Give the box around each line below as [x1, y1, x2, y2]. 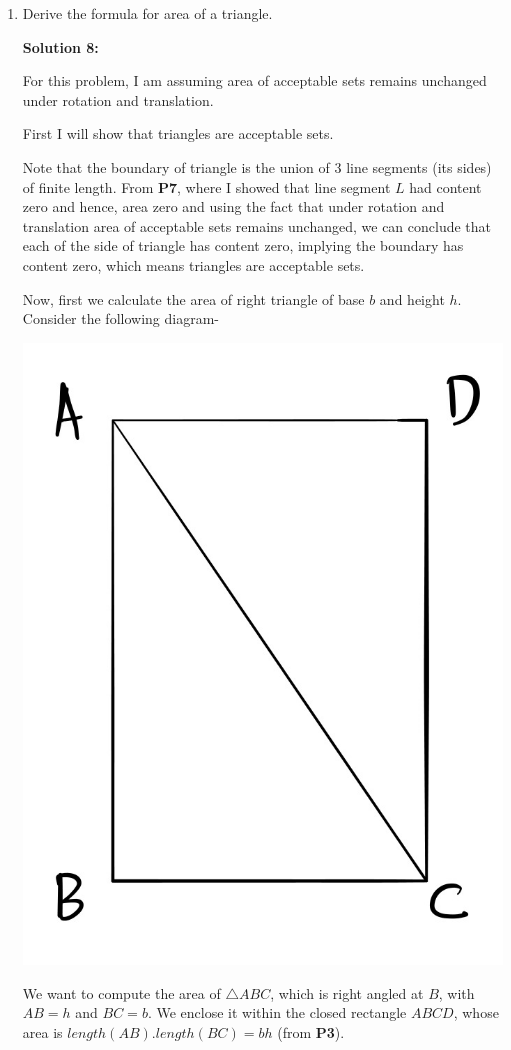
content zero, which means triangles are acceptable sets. [22, 254, 365, 275]
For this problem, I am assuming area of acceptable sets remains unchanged [22, 70, 487, 91]
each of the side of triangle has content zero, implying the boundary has [22, 235, 464, 256]
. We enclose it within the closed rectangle [147, 1002, 407, 1023]
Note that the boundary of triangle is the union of [22, 156, 330, 177]
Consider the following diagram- [22, 308, 219, 329]
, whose [453, 1002, 499, 1023]
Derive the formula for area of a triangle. [22, 3, 273, 23]
